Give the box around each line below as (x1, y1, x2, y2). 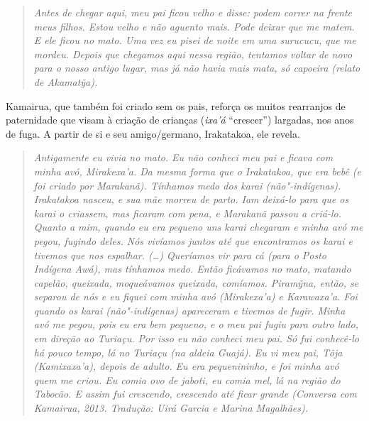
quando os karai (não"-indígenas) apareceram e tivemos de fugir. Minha (33, 302, 346, 317)
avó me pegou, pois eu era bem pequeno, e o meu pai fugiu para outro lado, (33, 317, 358, 332)
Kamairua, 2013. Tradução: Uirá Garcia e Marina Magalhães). (33, 400, 308, 415)
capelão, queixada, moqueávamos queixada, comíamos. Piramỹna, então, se (33, 275, 359, 290)
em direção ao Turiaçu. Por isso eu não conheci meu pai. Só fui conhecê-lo (33, 331, 359, 346)
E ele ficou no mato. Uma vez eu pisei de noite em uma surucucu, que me (33, 33, 356, 48)
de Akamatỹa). (33, 74, 98, 89)
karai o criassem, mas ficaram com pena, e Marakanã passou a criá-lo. (33, 205, 342, 220)
